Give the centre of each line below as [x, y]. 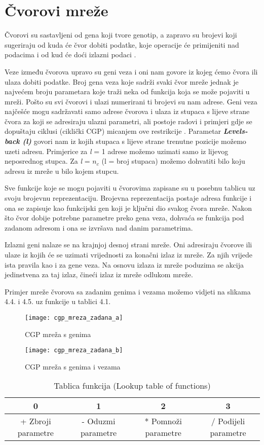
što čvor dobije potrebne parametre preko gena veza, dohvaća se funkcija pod [124, 218]
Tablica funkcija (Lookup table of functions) [132, 386]
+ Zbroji [36, 421]
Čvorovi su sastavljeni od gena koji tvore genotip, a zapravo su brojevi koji [121, 35]
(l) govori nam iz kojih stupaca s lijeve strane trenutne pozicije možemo [134, 141]
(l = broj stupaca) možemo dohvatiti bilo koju [173, 161]
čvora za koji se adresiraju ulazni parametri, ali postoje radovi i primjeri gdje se [128, 121]
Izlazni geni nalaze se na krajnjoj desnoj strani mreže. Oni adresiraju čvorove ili [128, 245]
